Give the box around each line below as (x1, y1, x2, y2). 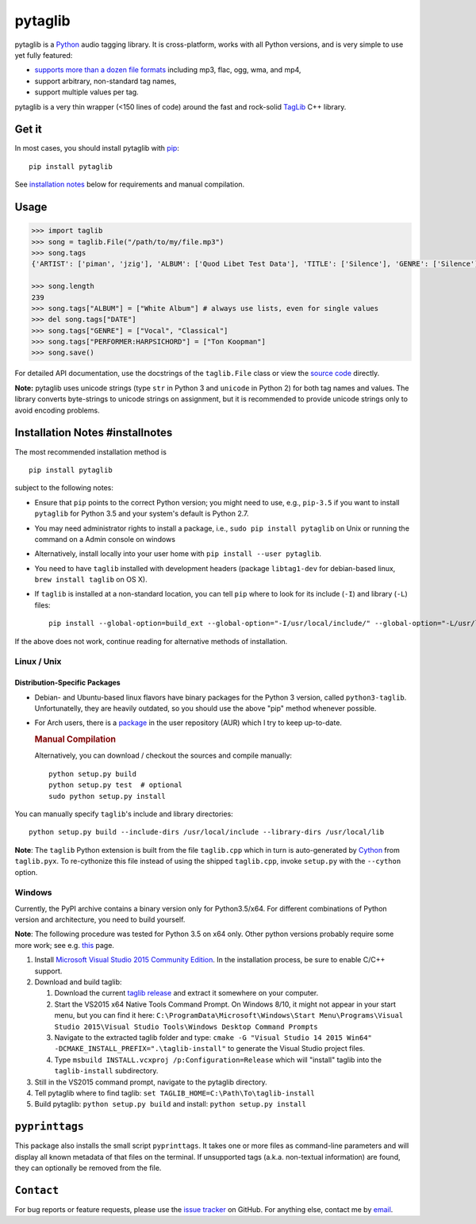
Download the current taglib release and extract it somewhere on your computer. (54, 988, 319, 998)
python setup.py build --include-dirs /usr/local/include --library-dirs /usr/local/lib (29, 827, 385, 837)
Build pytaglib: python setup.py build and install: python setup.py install (34, 1099, 307, 1109)
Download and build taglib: (34, 977, 122, 987)
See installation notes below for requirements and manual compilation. (14, 179, 245, 190)
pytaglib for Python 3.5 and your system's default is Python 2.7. (34, 508, 249, 519)
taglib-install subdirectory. (54, 1066, 159, 1076)
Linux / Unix (14, 656, 62, 667)
